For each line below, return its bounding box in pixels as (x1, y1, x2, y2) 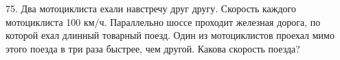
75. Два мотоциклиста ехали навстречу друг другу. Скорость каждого (5, 1, 297, 15)
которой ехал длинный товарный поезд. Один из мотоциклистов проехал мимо (5, 28, 335, 42)
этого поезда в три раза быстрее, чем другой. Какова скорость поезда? (5, 41, 300, 55)
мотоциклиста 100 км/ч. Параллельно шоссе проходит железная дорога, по (5, 14, 321, 29)
